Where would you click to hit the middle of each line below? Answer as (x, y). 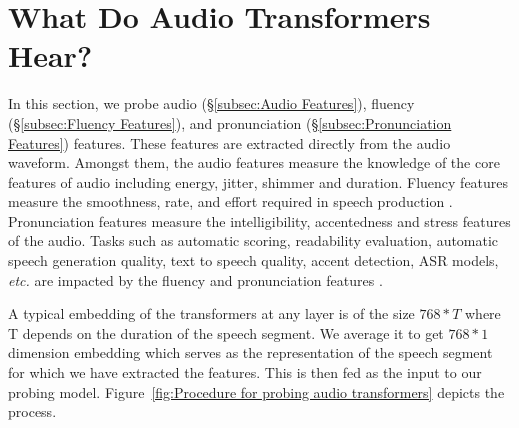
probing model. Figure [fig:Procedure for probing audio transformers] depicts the (256, 391)
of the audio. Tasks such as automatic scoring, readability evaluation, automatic (253, 240)
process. (32, 411)
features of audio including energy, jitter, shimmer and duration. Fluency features (258, 181)
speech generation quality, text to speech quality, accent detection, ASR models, (253, 260)
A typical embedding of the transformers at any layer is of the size (211, 313)
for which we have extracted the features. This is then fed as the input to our (245, 372)
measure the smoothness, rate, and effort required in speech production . (230, 201)
